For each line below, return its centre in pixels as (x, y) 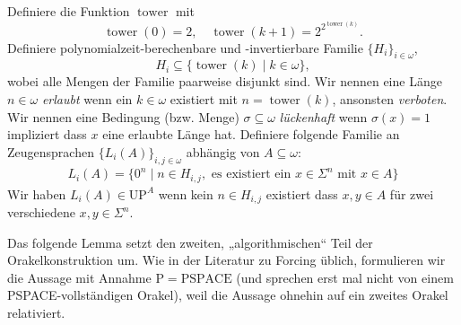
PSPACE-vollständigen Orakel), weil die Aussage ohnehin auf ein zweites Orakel (228, 295)
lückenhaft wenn (323, 116)
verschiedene (41, 212)
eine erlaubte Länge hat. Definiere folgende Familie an (251, 134)
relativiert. (36, 313)
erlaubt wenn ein (87, 99)
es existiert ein (251, 175)
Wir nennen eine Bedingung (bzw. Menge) (123, 116)
